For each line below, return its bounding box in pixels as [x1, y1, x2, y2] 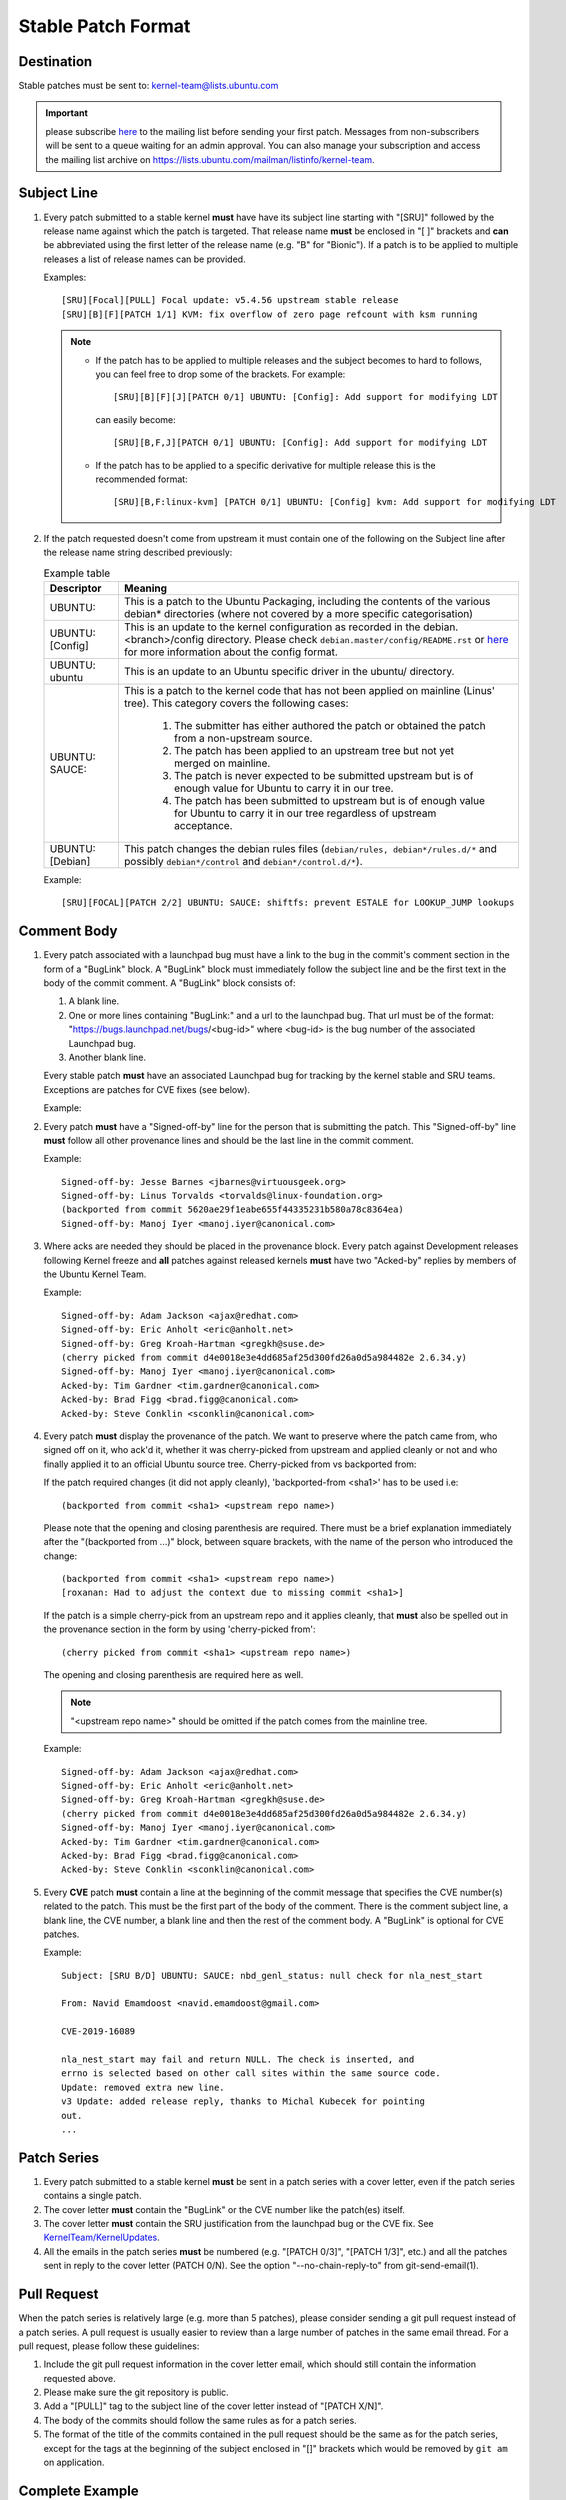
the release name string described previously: [43, 546, 233, 559]
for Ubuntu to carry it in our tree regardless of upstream [173, 806, 437, 820]
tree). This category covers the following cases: [123, 696, 349, 710]
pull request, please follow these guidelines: [18, 2340, 200, 2352]
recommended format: [95, 473, 189, 485]
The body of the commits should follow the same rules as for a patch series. [43, 2414, 357, 2426]
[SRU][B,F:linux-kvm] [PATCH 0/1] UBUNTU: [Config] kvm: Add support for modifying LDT [113, 496, 557, 508]
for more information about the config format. [123, 645, 339, 659]
